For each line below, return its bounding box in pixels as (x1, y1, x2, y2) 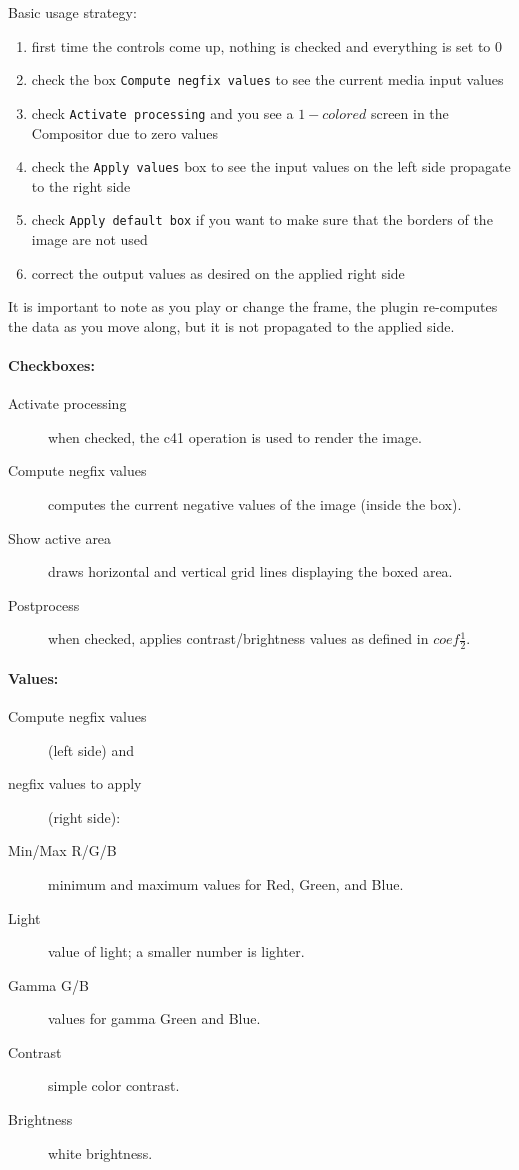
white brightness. (48, 1142, 153, 1163)
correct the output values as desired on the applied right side (31, 262, 405, 283)
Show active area (8, 527, 112, 548)
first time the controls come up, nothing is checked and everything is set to (31, 35, 491, 56)
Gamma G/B (8, 974, 89, 995)
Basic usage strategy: (8, 2, 137, 22)
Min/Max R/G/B (8, 840, 117, 861)
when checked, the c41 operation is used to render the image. (48, 426, 422, 447)
